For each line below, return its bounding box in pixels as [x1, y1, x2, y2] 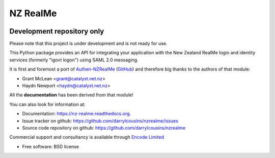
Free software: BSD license [22, 143, 79, 149]
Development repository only [9, 27, 104, 36]
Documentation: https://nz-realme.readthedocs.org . [22, 111, 131, 117]
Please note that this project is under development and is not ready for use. [9, 41, 168, 47]
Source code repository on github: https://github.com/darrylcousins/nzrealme [22, 124, 186, 131]
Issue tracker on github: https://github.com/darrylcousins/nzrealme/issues [22, 117, 178, 124]
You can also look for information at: [9, 101, 86, 107]
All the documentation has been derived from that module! [9, 92, 133, 98]
